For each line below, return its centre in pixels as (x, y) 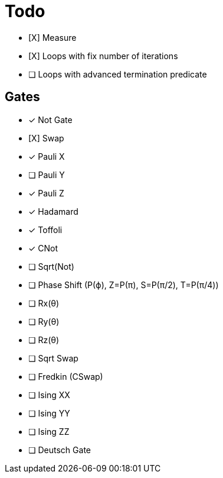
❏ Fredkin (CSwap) (66, 376)
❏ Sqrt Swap (53, 358)
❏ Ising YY (49, 413)
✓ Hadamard (53, 211)
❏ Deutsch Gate (60, 450)
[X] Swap (46, 138)
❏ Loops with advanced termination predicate (118, 74)
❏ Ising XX (49, 395)
